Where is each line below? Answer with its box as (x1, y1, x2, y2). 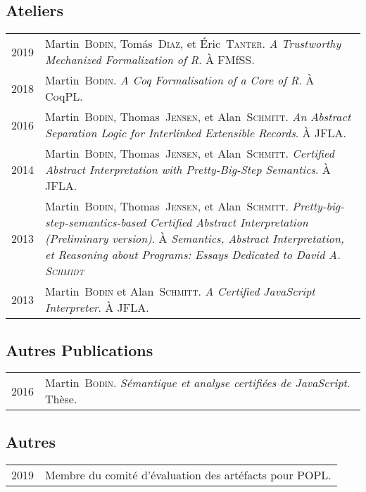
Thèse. (45, 391, 77, 408)
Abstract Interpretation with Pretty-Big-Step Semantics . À (45, 161, 331, 178)
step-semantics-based (45, 214, 146, 231)
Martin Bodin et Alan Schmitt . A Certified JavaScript (45, 283, 315, 300)
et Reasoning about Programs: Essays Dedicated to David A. (45, 246, 341, 263)
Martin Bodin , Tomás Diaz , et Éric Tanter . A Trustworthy (45, 35, 341, 52)
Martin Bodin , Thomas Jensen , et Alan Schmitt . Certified (45, 145, 334, 162)
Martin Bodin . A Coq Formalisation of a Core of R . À (45, 72, 315, 89)
